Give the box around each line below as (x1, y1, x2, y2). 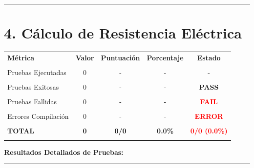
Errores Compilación (7, 111, 69, 121)
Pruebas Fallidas (7, 96, 57, 107)
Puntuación (101, 52, 140, 62)
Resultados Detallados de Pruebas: (4, 147, 124, 157)
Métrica (7, 52, 35, 62)
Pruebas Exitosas (7, 82, 59, 92)
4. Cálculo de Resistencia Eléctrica (4, 23, 242, 43)
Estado (197, 52, 221, 62)
